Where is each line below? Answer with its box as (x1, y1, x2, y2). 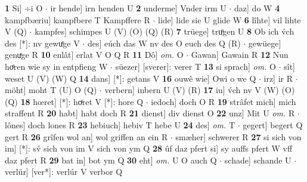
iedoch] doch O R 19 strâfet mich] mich (151, 95, 296, 107)
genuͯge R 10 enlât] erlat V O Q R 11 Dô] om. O (5, 48, 184, 61)
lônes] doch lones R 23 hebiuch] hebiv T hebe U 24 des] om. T (5, 118, 235, 131)
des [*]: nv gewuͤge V (5, 36, 80, 49)
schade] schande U (224, 153, 292, 166)
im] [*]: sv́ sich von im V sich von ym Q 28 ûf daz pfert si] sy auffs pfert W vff (5, 142, 293, 155)
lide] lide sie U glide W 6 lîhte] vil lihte (158, 13, 301, 26)
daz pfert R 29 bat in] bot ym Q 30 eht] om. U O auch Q (5, 153, 217, 166)
